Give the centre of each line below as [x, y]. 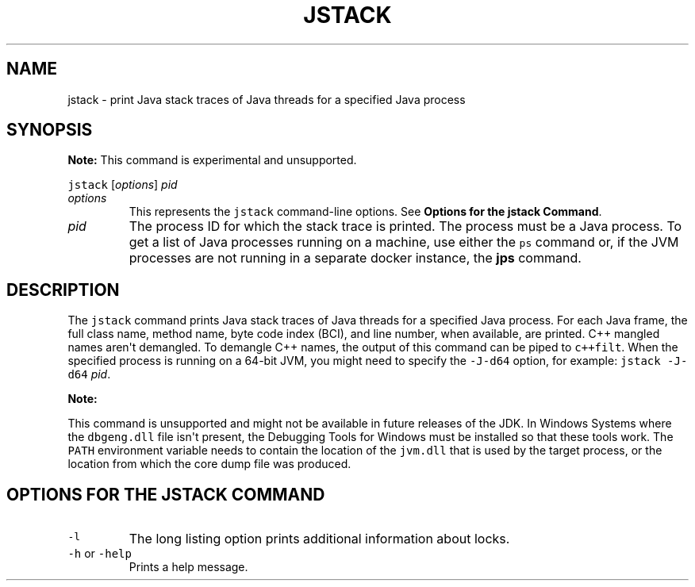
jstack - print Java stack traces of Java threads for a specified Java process [267, 99]
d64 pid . [89, 374]
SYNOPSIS [50, 130]
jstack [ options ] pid [123, 185]
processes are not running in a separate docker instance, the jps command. [355, 258]
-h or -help [100, 554]
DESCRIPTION [63, 290]
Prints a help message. [188, 567]
